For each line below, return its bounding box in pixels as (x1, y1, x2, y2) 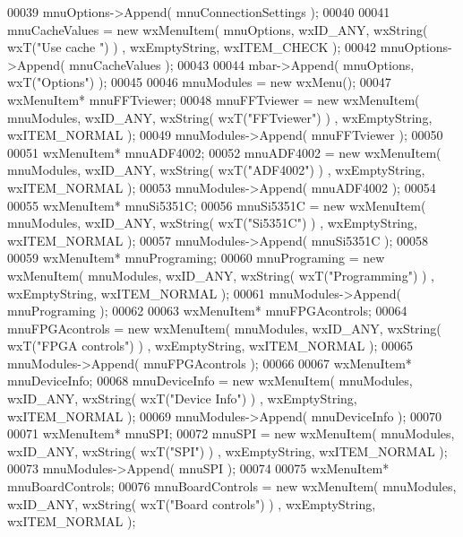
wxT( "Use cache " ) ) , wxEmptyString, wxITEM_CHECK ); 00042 (7, 38, 377, 56)
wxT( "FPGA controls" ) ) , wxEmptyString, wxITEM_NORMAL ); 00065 (7, 336, 413, 355)
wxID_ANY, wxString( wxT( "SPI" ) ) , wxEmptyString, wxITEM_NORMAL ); (7, 441, 448, 460)
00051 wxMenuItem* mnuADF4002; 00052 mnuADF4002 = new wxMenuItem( (7, 143, 442, 161)
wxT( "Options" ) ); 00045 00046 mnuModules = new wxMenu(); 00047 (7, 73, 391, 91)
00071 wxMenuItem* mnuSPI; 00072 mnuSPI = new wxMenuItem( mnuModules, (7, 424, 455, 443)
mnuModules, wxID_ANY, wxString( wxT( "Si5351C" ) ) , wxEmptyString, (7, 213, 417, 232)
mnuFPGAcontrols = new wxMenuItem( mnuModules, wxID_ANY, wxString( (7, 318, 442, 337)
